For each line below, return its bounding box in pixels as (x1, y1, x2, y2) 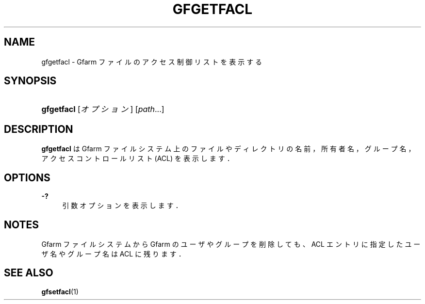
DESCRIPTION (4, 123, 73, 135)
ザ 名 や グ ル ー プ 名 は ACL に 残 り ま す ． (41, 249, 185, 258)
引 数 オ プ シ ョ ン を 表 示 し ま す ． (62, 201, 182, 210)
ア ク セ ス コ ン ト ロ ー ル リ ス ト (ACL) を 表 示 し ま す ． (41, 154, 234, 163)
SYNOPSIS (4, 75, 57, 87)
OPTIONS (4, 171, 50, 184)
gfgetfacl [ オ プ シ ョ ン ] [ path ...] (41, 104, 164, 114)
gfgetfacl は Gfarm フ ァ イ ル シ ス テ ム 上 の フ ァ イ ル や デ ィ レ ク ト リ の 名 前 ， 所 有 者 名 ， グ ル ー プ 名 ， (41, 144, 415, 153)
